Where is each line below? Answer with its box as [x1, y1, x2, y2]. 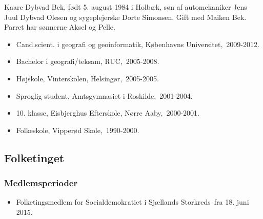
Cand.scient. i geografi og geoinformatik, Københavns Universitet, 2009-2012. [16, 38, 259, 49]
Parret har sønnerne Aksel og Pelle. [4, 21, 115, 32]
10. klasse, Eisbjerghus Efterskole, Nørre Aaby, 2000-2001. [16, 107, 199, 118]
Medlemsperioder [4, 177, 78, 189]
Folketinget [4, 149, 65, 165]
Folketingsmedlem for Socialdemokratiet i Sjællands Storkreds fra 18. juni [16, 196, 249, 207]
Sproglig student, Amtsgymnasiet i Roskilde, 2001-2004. [16, 90, 193, 101]
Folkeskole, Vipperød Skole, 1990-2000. [16, 124, 139, 135]
